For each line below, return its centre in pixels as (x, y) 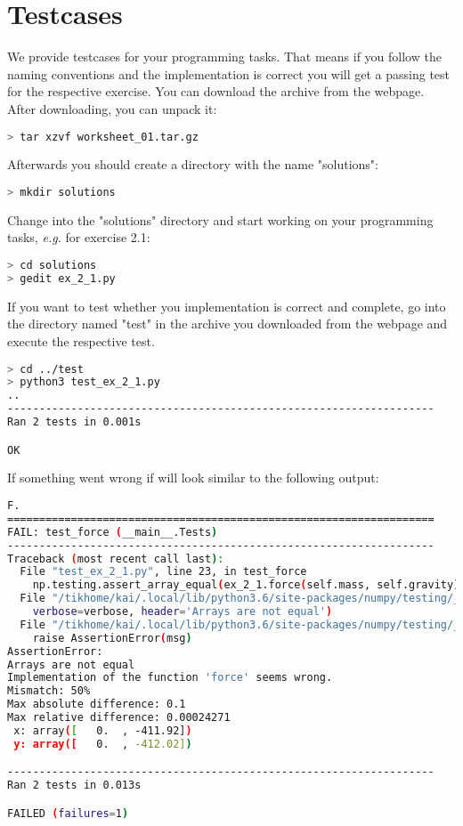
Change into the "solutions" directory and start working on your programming (220, 219)
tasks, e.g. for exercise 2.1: (79, 237)
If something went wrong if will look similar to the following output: (193, 478)
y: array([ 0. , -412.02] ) (103, 744)
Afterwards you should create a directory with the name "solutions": (193, 164)
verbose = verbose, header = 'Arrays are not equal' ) (183, 612)
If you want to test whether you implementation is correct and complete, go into (227, 306)
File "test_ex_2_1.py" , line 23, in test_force (163, 572)
